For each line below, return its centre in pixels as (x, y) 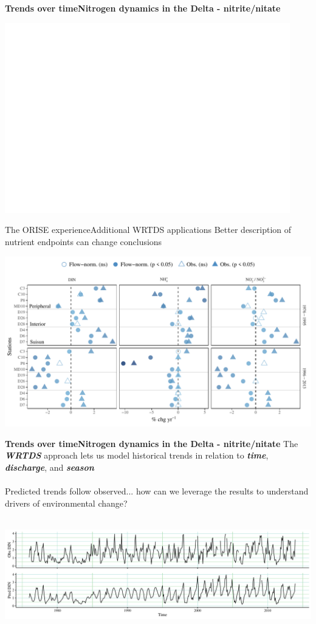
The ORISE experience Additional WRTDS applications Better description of (148, 230)
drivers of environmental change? (66, 503)
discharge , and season (50, 467)
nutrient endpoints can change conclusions (84, 241)
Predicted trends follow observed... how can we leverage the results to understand (157, 491)
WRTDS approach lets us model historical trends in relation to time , (137, 455)
